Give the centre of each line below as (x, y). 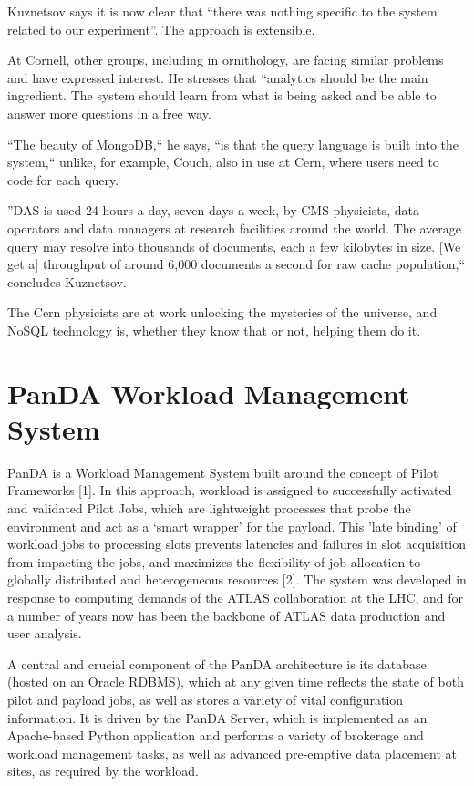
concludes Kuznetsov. (67, 281)
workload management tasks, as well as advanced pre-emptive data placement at (232, 753)
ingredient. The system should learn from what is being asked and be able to (222, 95)
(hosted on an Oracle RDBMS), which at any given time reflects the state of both (236, 682)
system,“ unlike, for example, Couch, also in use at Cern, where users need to (223, 162)
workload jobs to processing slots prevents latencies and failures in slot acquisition (237, 544)
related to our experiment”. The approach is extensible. (161, 29)
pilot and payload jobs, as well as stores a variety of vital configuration (206, 699)
